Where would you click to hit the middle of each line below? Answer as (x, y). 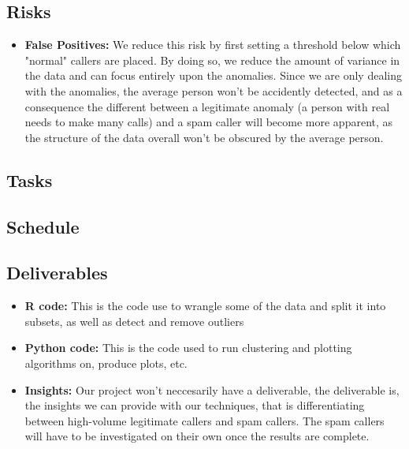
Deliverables (57, 273)
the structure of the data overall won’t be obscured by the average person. (204, 137)
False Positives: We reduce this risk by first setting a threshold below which (213, 45)
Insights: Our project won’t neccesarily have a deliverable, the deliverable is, (212, 389)
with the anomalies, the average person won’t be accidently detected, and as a (214, 90)
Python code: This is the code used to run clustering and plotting (188, 348)
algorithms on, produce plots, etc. (106, 363)
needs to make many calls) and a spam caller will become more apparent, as (209, 122)
